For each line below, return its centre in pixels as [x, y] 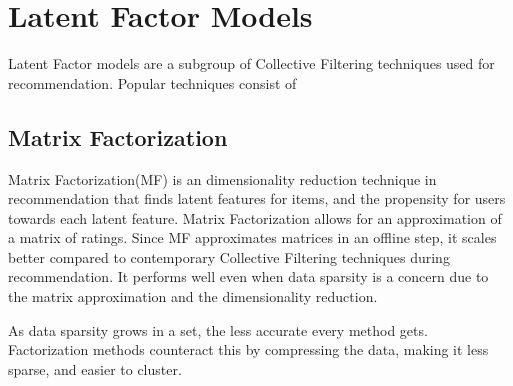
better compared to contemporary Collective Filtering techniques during [229, 256]
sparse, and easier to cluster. [95, 368]
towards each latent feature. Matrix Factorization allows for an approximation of [255, 217]
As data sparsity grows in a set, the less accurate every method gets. [218, 329]
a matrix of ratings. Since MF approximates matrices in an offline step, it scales [252, 237]
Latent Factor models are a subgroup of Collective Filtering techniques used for [251, 63]
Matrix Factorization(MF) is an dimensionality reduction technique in [222, 178]
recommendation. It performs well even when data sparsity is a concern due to [248, 276]
